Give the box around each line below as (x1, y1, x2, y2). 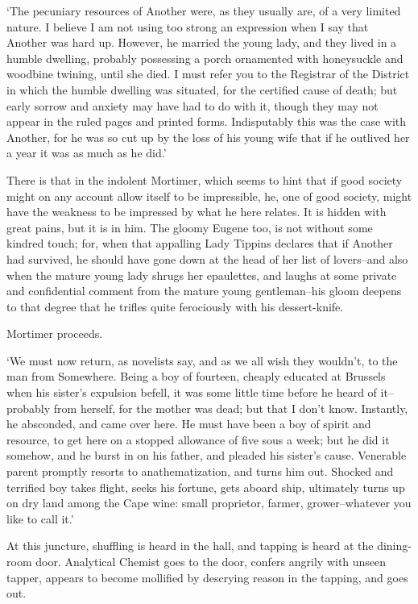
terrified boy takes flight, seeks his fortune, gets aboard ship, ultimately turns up (6, 478, 405, 495)
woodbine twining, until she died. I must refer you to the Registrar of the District (6, 65, 410, 82)
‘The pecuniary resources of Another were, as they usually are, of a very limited (6, 2, 401, 19)
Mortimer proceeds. (6, 325, 103, 342)
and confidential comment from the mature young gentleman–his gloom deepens (6, 282, 402, 299)
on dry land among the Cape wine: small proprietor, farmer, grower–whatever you (6, 494, 412, 511)
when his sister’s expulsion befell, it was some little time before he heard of (6, 384, 377, 401)
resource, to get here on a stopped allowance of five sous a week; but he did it (6, 431, 390, 448)
